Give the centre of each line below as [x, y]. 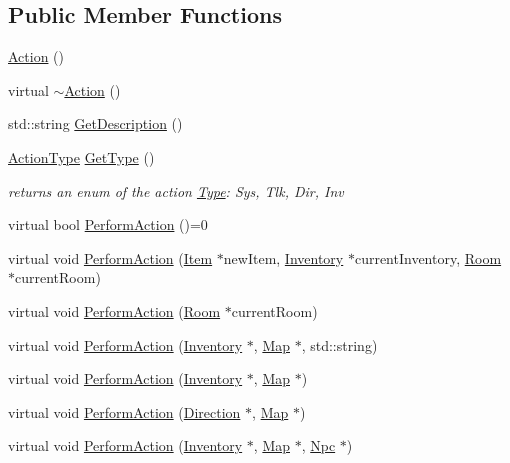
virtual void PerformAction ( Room [114, 310]
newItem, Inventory [283, 257]
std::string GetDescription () [95, 123]
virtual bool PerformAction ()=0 [108, 224]
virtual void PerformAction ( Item [110, 257]
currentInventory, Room [428, 257]
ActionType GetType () [81, 156]
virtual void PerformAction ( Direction [124, 411]
